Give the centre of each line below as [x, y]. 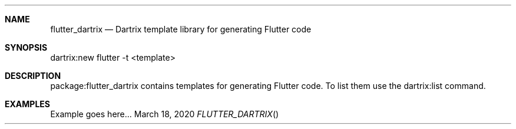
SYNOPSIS [26, 47]
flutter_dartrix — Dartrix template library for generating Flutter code [181, 29]
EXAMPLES [27, 104]
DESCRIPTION [33, 76]
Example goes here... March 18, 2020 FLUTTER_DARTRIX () [165, 114]
